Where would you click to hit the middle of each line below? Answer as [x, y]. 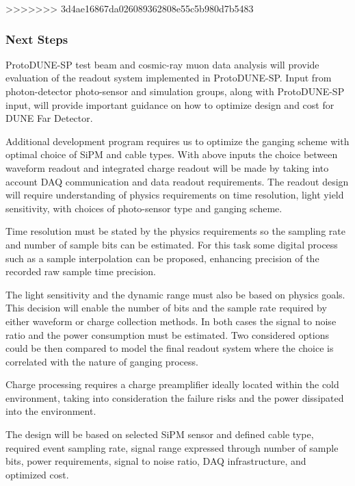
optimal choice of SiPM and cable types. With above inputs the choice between [172, 154]
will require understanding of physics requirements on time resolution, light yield [175, 195]
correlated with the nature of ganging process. [102, 361]
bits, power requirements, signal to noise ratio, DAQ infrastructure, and [156, 461]
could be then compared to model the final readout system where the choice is [170, 348]
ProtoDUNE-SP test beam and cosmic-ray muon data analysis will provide [162, 64]
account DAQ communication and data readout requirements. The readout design [177, 181]
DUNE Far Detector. [49, 118]
